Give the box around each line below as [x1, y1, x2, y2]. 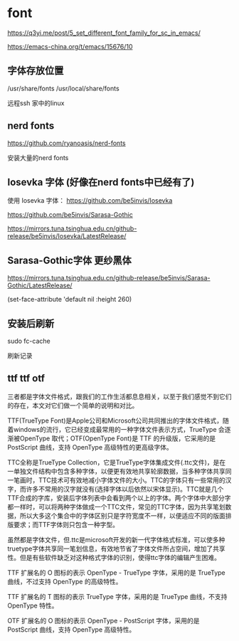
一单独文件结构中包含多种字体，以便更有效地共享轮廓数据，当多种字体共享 [7, 467, 225, 475]
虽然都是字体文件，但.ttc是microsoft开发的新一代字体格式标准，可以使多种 [7, 535, 225, 544]
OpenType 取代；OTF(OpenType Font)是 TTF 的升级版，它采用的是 [19, 434, 216, 443]
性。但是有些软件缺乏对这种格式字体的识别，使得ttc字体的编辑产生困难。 [7, 553, 221, 561]
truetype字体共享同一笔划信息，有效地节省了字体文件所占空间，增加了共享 [7, 544, 225, 553]
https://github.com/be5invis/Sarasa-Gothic [7, 211, 133, 219]
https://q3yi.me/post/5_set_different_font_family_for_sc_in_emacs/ [7, 28, 201, 37]
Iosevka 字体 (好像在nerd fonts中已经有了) [7, 176, 195, 188]
